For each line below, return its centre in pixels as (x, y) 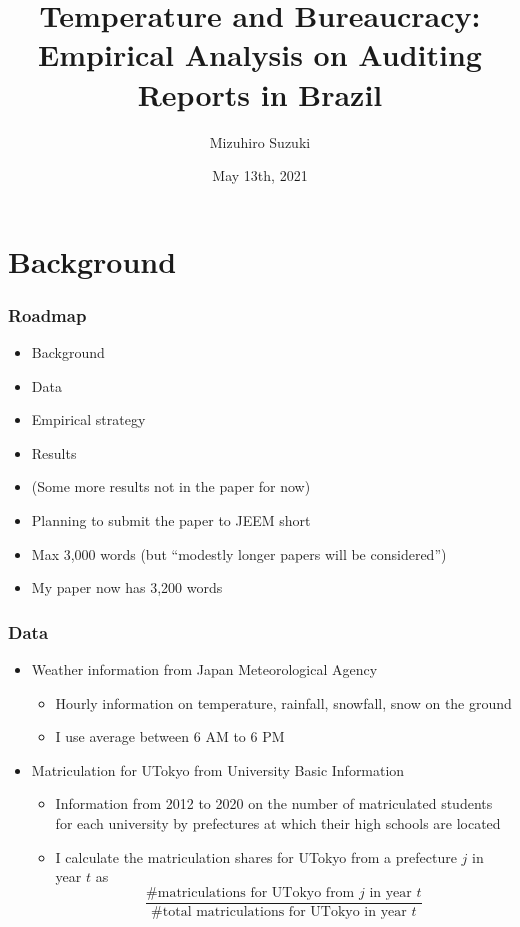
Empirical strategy (88, 419)
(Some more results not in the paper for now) (171, 486)
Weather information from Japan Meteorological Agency (204, 669)
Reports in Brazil (260, 93)
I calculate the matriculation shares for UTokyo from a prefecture (256, 856)
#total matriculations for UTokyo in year (279, 911)
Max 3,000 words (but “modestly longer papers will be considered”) (239, 553)
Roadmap (47, 314)
